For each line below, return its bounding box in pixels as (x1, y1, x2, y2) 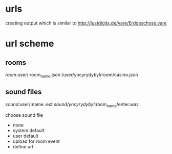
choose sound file (5, 112, 44, 118)
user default (12, 133, 38, 139)
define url (12, 144, 33, 150)
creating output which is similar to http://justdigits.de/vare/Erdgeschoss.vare (5, 20, 167, 26)
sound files (5, 88, 42, 96)
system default (12, 127, 45, 134)
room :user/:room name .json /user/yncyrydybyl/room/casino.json (5, 71, 138, 79)
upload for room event (12, 138, 60, 144)
